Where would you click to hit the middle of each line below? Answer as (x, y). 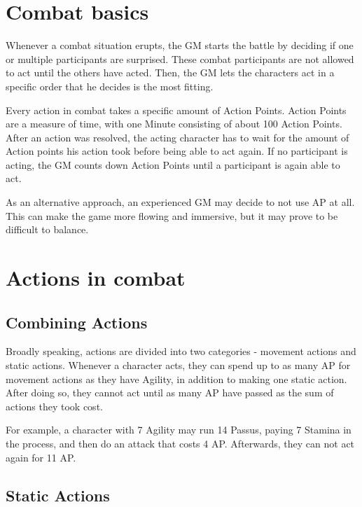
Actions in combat (96, 278)
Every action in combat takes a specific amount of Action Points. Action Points (176, 110)
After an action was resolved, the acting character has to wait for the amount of (177, 137)
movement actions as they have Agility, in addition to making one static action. (176, 378)
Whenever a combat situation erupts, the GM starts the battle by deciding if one (180, 45)
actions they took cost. (54, 406)
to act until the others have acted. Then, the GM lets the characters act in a (170, 72)
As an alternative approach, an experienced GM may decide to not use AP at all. (180, 202)
